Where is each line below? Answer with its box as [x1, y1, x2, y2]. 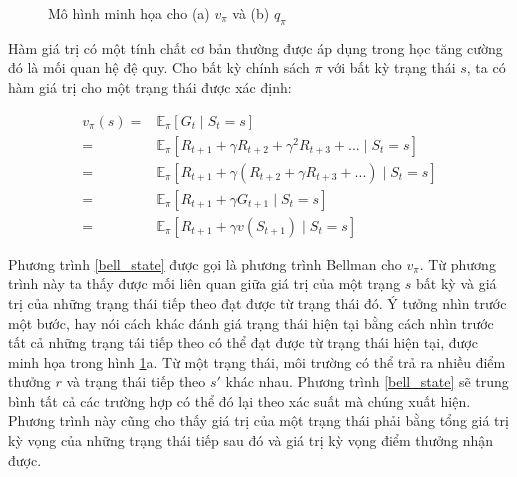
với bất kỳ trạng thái [327, 57, 456, 78]
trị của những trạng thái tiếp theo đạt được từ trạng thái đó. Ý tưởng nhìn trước [8, 292, 507, 313]
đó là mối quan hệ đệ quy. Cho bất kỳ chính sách [8, 57, 310, 78]
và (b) [232, 3, 270, 23]
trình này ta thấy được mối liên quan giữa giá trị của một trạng [8, 273, 401, 294]
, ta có [466, 57, 506, 78]
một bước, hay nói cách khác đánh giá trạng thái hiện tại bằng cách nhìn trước [8, 312, 494, 333]
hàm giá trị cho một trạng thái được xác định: [8, 76, 292, 97]
